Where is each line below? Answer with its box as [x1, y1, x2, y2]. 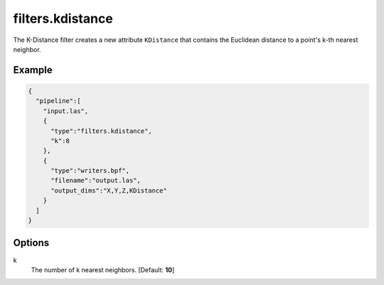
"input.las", [43, 107, 89, 115]
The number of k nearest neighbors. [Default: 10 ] [31, 265, 175, 274]
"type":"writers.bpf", [50, 167, 130, 175]
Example [13, 64, 53, 76]
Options [13, 237, 50, 249]
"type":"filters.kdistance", [50, 127, 152, 135]
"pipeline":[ [36, 97, 81, 105]
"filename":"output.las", [50, 176, 142, 185]
